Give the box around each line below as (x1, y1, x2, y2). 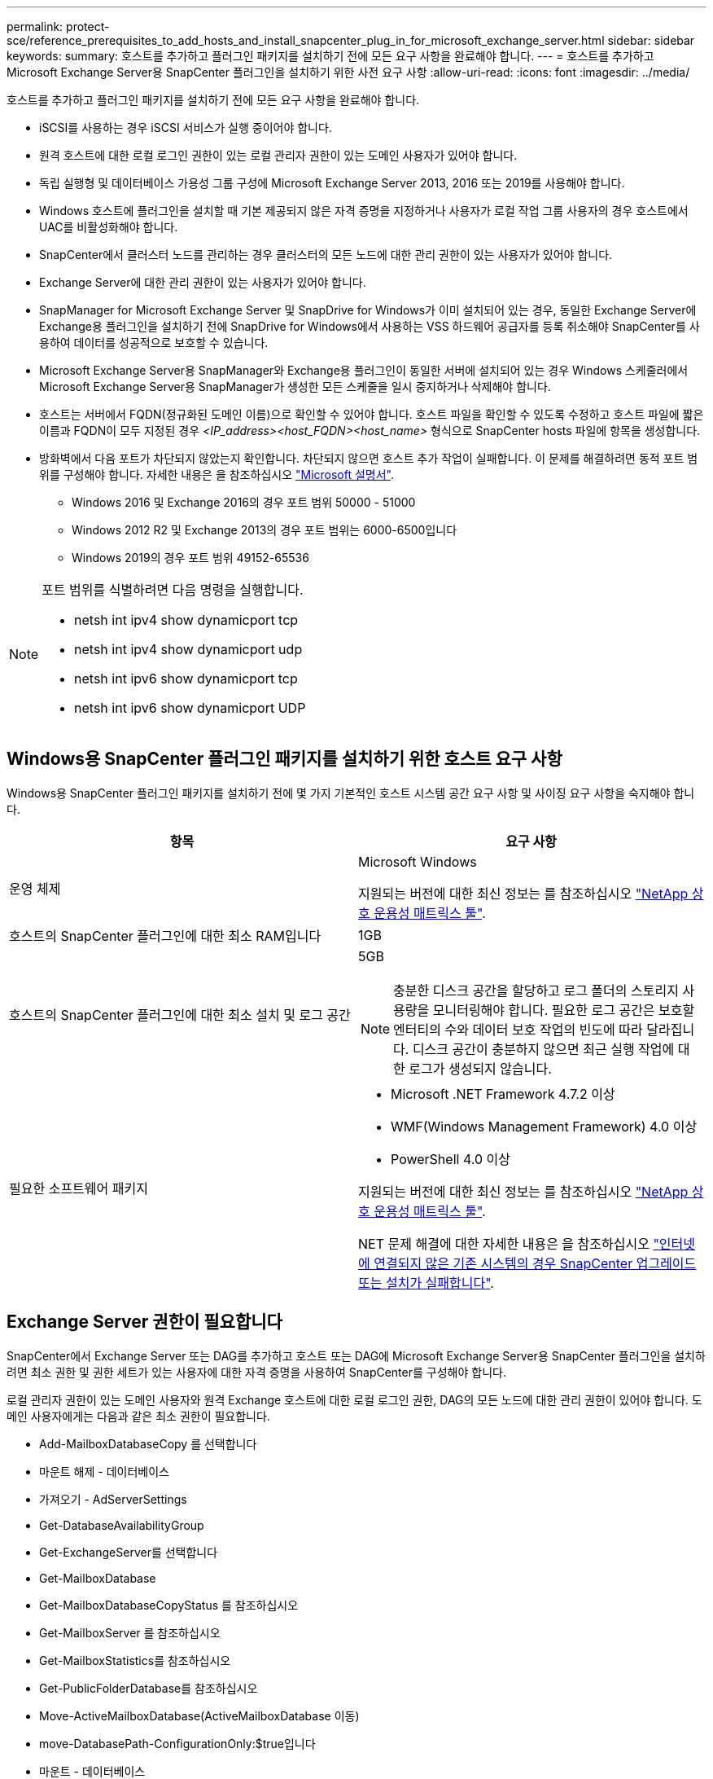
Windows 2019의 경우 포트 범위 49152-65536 (72, 551, 309, 564)
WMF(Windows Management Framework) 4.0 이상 (391, 1118, 698, 1135)
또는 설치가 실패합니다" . (358, 1274, 494, 1291)
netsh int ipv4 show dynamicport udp (74, 641, 303, 657)
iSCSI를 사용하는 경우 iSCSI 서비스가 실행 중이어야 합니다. (39, 121, 332, 134)
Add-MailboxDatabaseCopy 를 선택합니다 (39, 1436, 257, 1451)
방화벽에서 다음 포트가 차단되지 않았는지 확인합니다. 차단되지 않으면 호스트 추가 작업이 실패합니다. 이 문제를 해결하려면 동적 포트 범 (39, 451, 698, 465)
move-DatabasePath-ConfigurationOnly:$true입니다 (39, 1736, 316, 1750)
